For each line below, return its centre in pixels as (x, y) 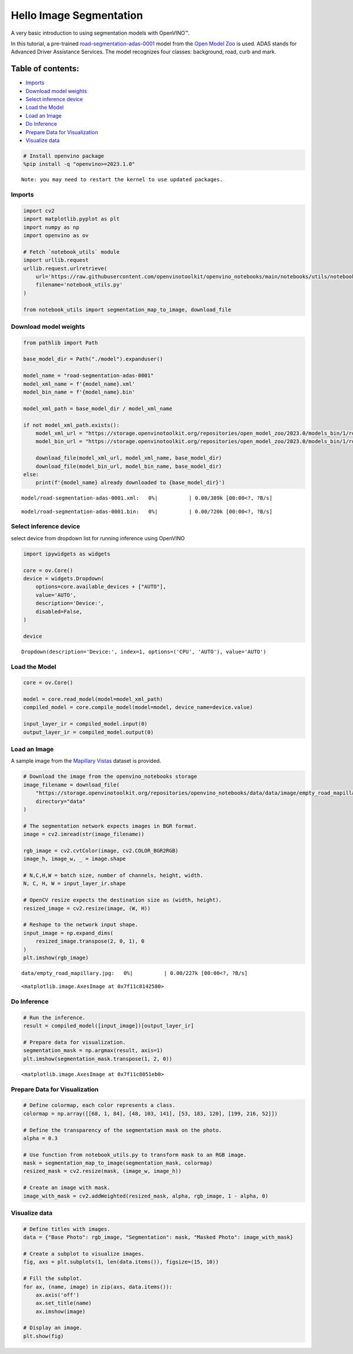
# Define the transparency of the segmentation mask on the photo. (123, 1130)
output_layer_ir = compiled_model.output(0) (89, 732)
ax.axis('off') (57, 1295)
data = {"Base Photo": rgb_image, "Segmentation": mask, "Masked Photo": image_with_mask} (158, 1237)
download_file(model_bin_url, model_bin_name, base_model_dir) (129, 466)
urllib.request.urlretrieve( (65, 268)
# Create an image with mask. (67, 1188)
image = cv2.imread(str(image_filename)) (84, 834)
